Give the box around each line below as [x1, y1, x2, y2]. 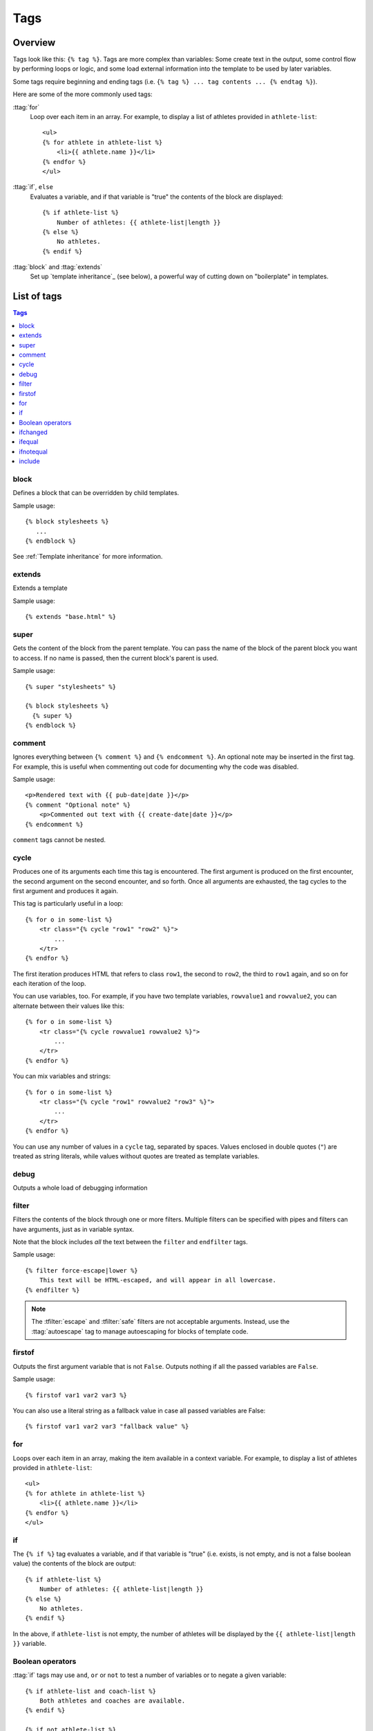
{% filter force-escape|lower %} [25, 1266, 138, 1274]
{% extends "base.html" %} [25, 613, 117, 621]
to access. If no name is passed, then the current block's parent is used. [12, 654, 219, 662]
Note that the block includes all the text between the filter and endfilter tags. [12, 1237, 248, 1246]
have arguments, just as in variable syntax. [12, 1225, 135, 1233]
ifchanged [19, 428, 48, 436]
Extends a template [12, 584, 68, 592]
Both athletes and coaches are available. [39, 1697, 186, 1705]
